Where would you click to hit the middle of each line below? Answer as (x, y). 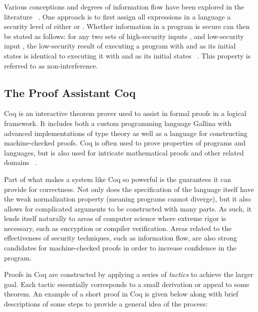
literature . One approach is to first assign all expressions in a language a (118, 16)
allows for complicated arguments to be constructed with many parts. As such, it (128, 208)
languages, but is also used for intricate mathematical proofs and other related (124, 152)
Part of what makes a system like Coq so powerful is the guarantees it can (118, 179)
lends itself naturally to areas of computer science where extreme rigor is (115, 218)
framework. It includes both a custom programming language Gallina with (118, 123)
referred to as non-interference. (51, 65)
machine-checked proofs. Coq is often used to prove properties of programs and (125, 143)
